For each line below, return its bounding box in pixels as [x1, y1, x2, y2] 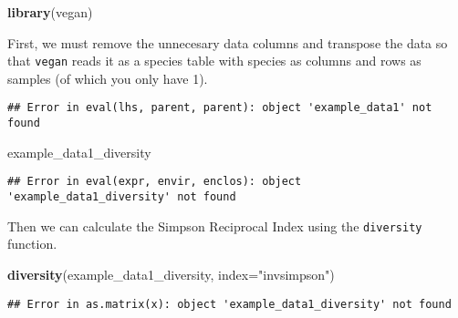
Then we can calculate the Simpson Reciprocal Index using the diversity [7, 216, 422, 235]
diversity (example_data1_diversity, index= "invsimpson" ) [7, 264, 335, 283]
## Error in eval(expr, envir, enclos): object [7, 175, 302, 189]
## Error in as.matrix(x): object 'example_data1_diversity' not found [7, 297, 452, 311]
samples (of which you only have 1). [7, 68, 208, 87]
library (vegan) [7, 3, 93, 21]
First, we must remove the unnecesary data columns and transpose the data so [7, 33, 448, 52]
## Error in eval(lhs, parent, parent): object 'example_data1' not [7, 101, 432, 115]
